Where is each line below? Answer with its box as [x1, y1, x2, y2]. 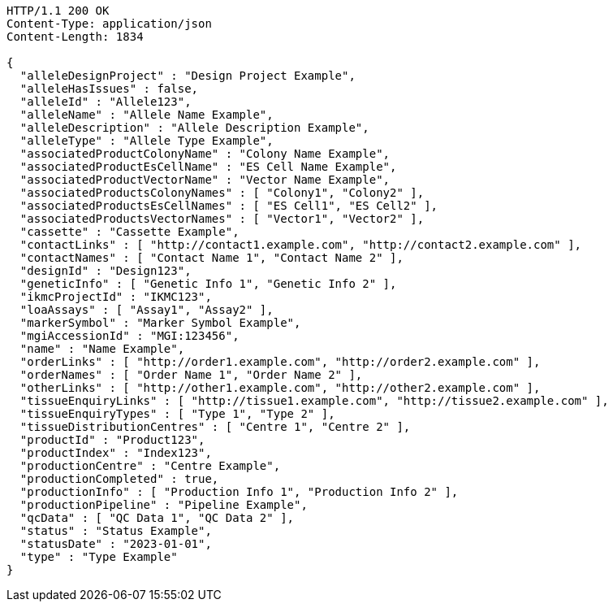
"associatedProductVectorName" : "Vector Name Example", [19, 173, 391, 186]
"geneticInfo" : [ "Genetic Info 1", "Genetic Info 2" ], [19, 277, 397, 290]
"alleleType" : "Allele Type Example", [19, 134, 274, 147]
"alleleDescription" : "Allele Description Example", [19, 121, 369, 134]
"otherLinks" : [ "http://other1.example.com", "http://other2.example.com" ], [19, 381, 541, 394]
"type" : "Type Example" [19, 550, 178, 563]
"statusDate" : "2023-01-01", [19, 537, 212, 550]
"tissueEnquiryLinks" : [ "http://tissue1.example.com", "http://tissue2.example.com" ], [19, 394, 609, 407]
